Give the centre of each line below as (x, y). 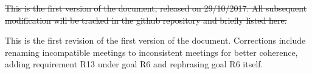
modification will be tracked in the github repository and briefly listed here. (146, 20)
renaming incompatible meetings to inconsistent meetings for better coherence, (151, 52)
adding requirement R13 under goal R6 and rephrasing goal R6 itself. (134, 64)
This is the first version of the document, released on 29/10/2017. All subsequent (156, 8)
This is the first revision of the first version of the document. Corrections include (155, 40)
